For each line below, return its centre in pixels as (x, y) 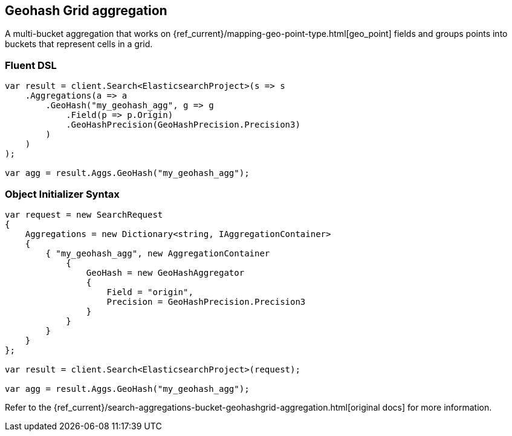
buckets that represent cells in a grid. (79, 44)
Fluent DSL (31, 65)
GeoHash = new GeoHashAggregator (165, 272)
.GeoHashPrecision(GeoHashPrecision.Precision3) (183, 125)
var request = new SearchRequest (84, 214)
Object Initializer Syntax (62, 194)
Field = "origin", (150, 292)
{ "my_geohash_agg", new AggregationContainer (158, 253)
